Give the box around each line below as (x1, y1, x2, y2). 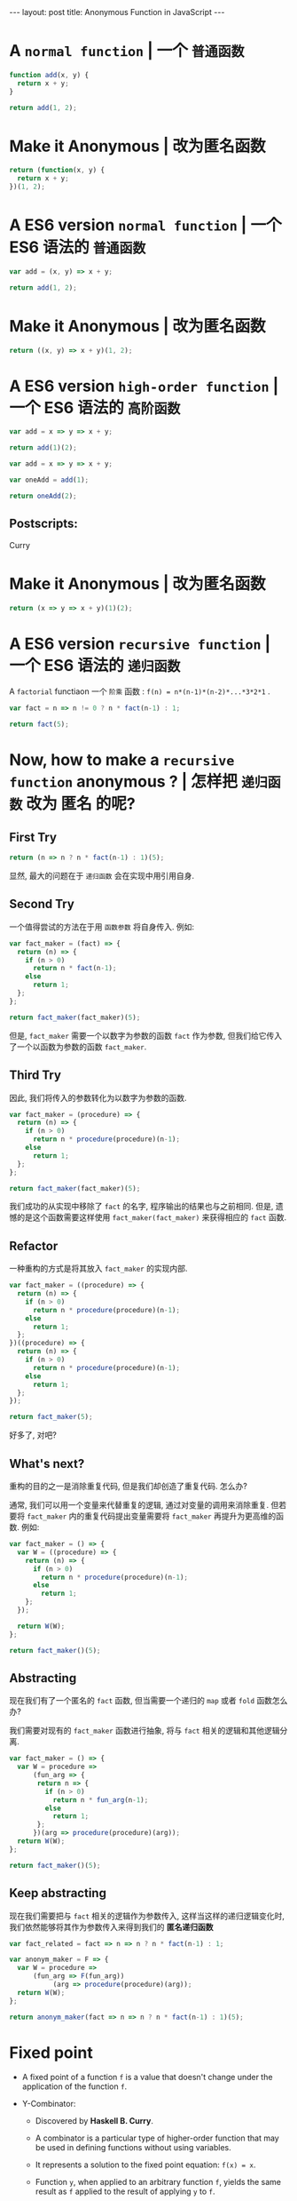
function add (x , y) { (9, 70, 90, 79)
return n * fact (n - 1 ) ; (32, 964, 117, 973)
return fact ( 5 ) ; (9, 720, 69, 730)
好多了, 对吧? (9, 1430, 58, 1440)
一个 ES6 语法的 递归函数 (9, 655, 181, 675)
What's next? (9, 1455, 85, 1471)
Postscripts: (9, 516, 78, 531)
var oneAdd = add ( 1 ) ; (9, 475, 90, 485)
